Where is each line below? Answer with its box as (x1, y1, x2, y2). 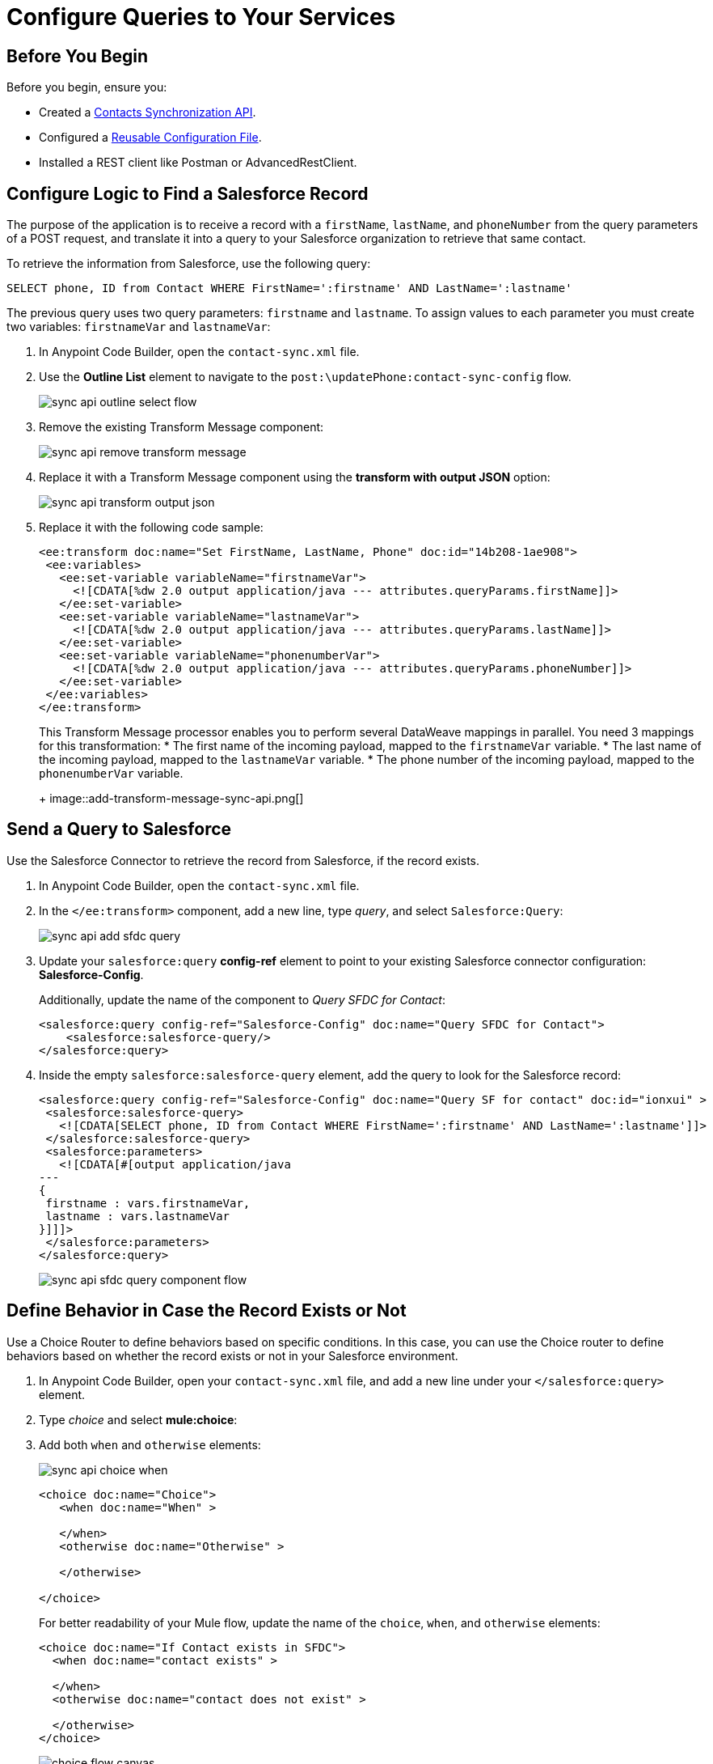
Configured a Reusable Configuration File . (39, 130, 262, 145)
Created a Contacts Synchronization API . (39, 105, 256, 120)
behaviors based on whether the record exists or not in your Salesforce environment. (6, 1348, 458, 1363)
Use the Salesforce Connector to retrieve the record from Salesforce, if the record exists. (6, 853, 480, 867)
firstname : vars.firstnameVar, (45, 1196, 251, 1210)
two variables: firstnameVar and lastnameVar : (6, 320, 271, 334)
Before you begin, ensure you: (6, 80, 167, 95)
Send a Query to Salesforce (6, 819, 232, 840)
